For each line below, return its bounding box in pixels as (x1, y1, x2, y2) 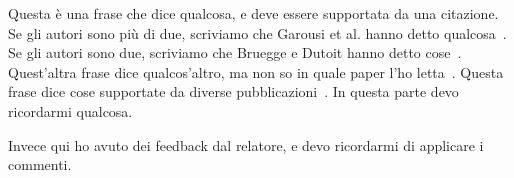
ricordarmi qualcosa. (8, 100, 133, 121)
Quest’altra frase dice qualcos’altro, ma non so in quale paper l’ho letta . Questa (8, 61, 504, 82)
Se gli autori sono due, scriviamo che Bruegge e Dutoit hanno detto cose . (8, 42, 462, 63)
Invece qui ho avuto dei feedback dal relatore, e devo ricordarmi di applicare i (8, 134, 484, 155)
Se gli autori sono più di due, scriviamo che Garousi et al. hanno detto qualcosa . (8, 22, 507, 43)
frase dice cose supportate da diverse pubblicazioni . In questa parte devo (8, 81, 459, 102)
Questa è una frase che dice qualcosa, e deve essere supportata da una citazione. (8, 3, 499, 23)
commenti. (8, 154, 72, 175)
